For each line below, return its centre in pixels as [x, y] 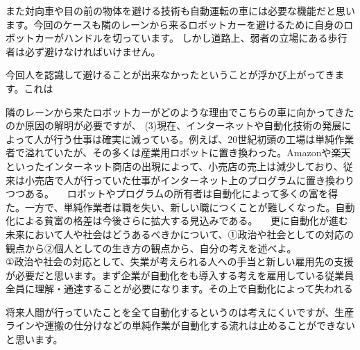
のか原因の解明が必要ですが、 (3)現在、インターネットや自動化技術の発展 [174, 125]
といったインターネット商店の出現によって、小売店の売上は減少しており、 [174, 166]
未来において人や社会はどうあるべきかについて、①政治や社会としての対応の [180, 234]
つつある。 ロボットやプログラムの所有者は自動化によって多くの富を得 [172, 193]
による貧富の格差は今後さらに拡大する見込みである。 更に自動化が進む [182, 220]
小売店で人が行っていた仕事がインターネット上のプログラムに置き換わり [189, 180]
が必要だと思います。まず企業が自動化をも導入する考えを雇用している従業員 [180, 275]
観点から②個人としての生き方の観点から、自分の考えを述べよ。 [151, 248]
